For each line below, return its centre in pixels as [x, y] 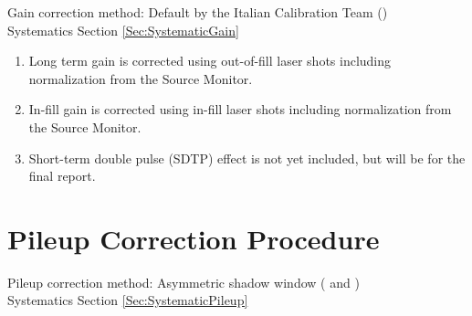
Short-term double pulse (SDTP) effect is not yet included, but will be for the [247, 158]
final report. [62, 176]
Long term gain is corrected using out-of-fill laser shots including [210, 61]
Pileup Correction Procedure [194, 238]
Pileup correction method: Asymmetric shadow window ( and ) [184, 282]
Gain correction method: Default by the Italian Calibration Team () [198, 12]
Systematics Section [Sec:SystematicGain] [123, 30]
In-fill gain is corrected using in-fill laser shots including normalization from [240, 109]
